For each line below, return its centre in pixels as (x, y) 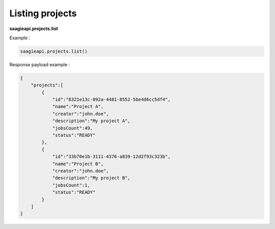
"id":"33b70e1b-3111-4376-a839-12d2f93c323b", (111, 157)
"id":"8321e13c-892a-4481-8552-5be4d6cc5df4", (111, 100)
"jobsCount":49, (73, 128)
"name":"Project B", (78, 164)
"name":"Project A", (78, 107)
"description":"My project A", (91, 121)
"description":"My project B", (91, 178)
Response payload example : (40, 64)
